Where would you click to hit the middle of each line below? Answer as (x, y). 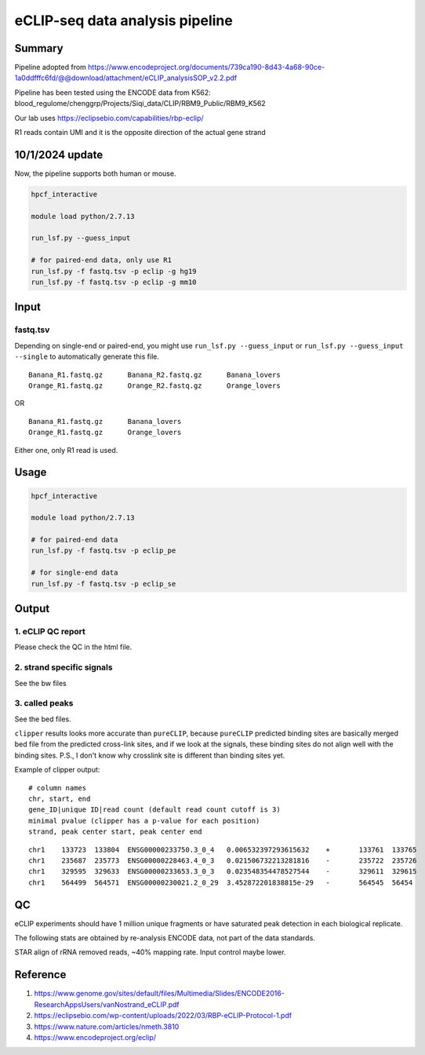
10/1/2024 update (59, 154)
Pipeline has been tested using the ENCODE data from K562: (113, 92)
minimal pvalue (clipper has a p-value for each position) (144, 821)
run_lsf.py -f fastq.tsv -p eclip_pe (104, 551)
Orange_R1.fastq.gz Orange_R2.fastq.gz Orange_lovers (155, 385)
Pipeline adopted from (50, 68)
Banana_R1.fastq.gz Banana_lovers (105, 421)
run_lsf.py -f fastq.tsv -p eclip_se (104, 584)
